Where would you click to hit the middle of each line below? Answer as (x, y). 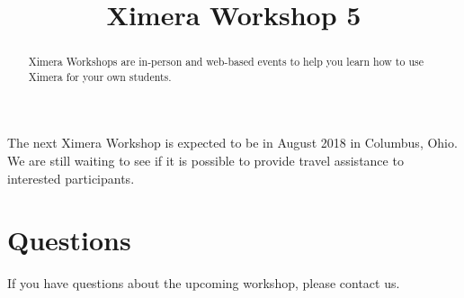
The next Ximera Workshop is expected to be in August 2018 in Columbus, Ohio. (232, 143)
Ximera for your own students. (100, 76)
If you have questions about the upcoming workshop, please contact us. (204, 283)
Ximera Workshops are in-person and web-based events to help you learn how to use (226, 62)
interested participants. (71, 178)
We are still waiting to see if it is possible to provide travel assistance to (205, 161)
